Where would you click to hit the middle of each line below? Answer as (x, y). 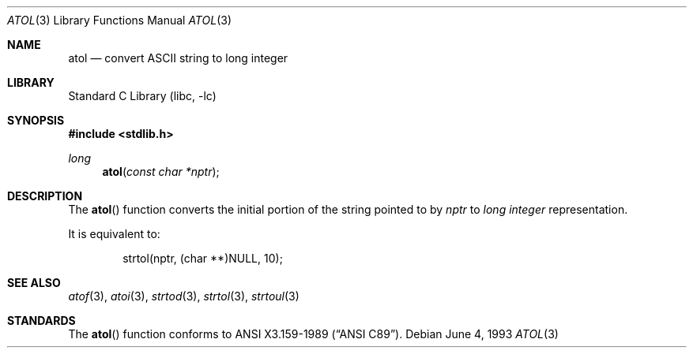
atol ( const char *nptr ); (161, 171)
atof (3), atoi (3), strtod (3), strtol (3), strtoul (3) (184, 296)
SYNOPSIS (36, 120)
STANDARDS (41, 320)
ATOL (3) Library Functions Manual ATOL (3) (119, 20)
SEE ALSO (34, 283)
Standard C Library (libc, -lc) (142, 96)
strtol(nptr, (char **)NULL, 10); (203, 258)
